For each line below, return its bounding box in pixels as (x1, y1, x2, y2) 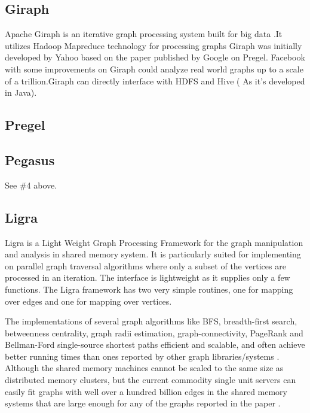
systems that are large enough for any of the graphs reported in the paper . (5, 397, 281, 409)
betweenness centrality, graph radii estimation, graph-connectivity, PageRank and (5, 326, 303, 339)
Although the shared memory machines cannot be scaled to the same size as (5, 362, 284, 374)
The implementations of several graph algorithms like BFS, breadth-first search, (5, 315, 297, 327)
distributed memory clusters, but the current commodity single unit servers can (5, 373, 296, 386)
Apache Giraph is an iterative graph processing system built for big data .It (5, 28, 283, 40)
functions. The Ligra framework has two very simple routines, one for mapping (5, 283, 293, 295)
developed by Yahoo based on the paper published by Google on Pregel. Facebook (5, 51, 305, 63)
